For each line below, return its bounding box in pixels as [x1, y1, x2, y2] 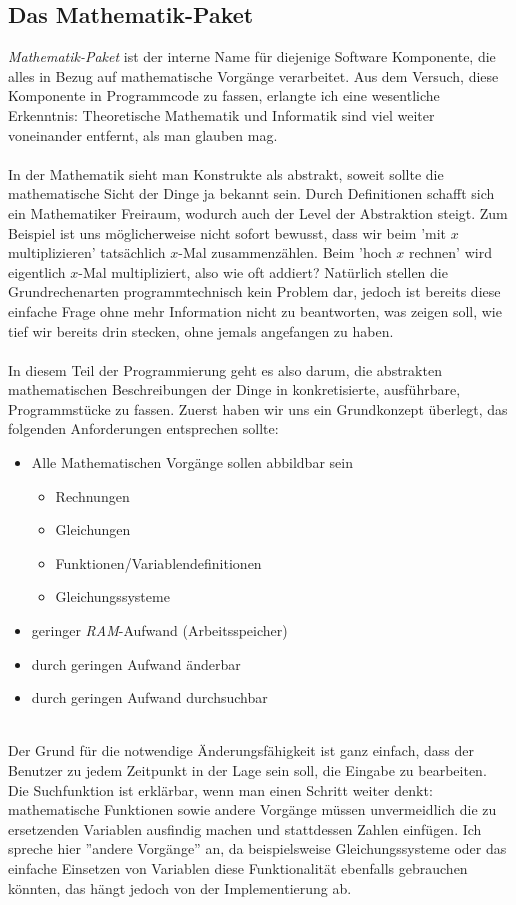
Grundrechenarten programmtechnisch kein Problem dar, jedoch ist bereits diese [8, 281, 501, 302]
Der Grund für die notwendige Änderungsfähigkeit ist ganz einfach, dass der [8, 740, 474, 761]
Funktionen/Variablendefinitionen [55, 552, 262, 573]
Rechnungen [55, 485, 130, 506]
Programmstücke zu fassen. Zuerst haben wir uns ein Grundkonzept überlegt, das [8, 398, 508, 419]
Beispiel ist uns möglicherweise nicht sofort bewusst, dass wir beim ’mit [8, 222, 447, 243]
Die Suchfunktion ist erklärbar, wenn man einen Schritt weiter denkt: [8, 779, 433, 800]
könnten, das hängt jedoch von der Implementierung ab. [8, 877, 352, 898]
